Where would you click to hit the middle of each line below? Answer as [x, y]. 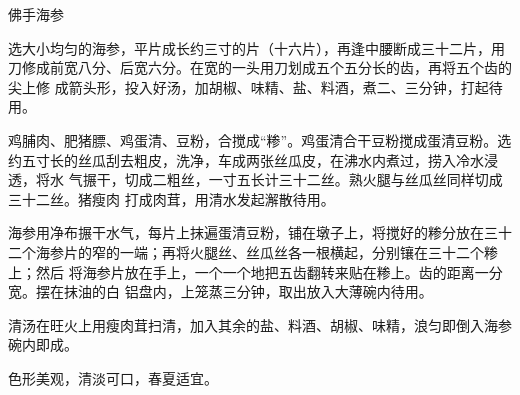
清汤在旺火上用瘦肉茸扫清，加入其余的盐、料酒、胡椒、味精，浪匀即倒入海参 [260, 324]
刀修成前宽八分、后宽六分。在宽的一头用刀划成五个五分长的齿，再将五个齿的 [260, 67]
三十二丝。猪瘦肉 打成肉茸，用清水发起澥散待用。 [171, 198]
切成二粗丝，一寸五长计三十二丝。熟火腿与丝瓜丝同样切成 [313, 179]
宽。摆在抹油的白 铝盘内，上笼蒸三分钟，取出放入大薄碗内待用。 [220, 291]
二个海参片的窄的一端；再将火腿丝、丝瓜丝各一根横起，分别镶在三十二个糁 [253, 251]
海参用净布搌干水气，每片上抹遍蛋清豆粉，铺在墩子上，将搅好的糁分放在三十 [260, 232]
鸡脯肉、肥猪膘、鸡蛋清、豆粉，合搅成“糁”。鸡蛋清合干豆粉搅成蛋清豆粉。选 [260, 139]
